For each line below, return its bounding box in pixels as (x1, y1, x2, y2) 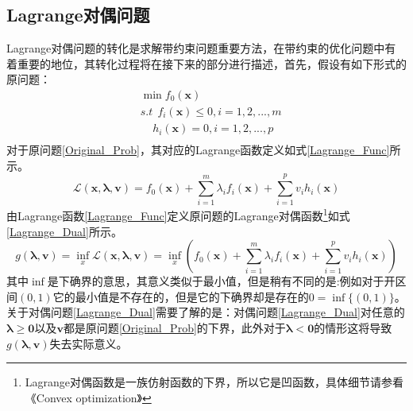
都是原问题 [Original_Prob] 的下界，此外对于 (63, 320, 286, 336)
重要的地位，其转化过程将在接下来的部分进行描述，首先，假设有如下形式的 (17, 55, 407, 72)
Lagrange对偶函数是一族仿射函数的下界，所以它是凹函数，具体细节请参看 (25, 374, 404, 390)
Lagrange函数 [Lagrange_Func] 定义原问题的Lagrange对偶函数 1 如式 (17, 205, 350, 224)
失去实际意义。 (49, 335, 128, 351)
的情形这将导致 (314, 320, 392, 336)
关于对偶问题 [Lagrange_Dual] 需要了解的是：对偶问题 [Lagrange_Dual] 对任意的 (6, 304, 405, 320)
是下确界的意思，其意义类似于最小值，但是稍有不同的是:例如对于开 (47, 273, 396, 289)
